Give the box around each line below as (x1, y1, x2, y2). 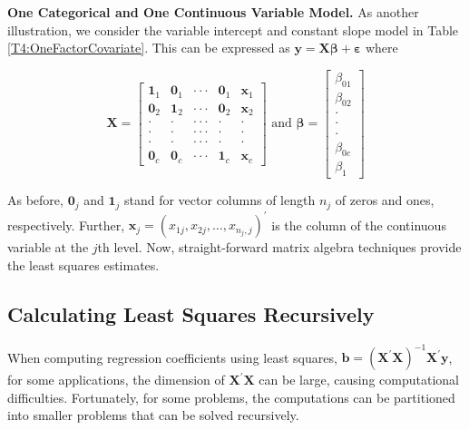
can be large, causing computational (259, 370, 459, 389)
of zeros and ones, (335, 191, 435, 210)
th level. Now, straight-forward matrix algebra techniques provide (97, 238, 462, 257)
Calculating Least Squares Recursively (7, 299, 375, 327)
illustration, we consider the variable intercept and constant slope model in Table (7, 20, 459, 39)
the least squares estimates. (7, 255, 160, 274)
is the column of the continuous (271, 215, 446, 234)
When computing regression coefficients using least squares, (7, 347, 337, 366)
